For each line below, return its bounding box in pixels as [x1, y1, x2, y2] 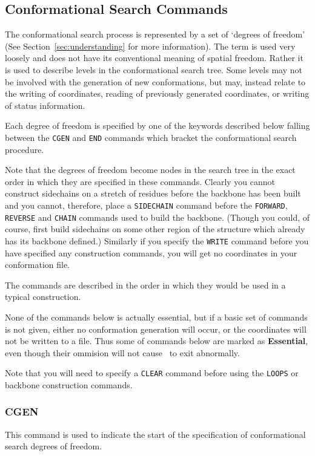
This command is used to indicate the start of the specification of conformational [5, 428, 306, 440]
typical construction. [5, 290, 81, 303]
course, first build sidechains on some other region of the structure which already [5, 223, 305, 235]
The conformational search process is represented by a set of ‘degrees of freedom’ [5, 28, 305, 41]
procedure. [5, 143, 44, 155]
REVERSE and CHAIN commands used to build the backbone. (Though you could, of [5, 210, 310, 223]
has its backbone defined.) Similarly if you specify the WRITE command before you [5, 234, 309, 247]
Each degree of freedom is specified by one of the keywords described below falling [5, 119, 310, 132]
